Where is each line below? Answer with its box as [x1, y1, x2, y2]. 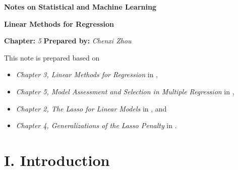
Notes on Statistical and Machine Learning [4, 2, 156, 12]
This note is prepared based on [4, 52, 100, 63]
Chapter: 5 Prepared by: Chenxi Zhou [4, 35, 132, 46]
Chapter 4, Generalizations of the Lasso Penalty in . [16, 120, 177, 131]
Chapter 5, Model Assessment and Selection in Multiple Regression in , [16, 86, 234, 96]
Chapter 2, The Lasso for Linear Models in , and [16, 103, 167, 114]
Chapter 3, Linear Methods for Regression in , [16, 69, 158, 80]
